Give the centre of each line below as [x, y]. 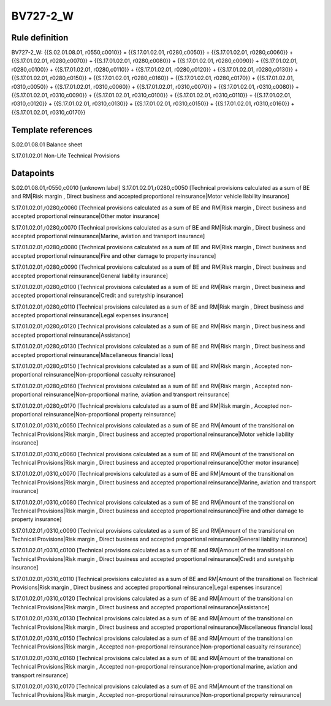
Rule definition [40, 38]
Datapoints [33, 173]
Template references [52, 130]
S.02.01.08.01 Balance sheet [47, 145]
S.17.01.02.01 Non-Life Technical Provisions [66, 156]
